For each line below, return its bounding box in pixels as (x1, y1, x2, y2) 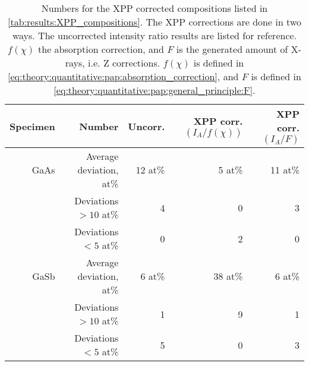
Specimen (10, 119, 55, 133)
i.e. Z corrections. (88, 56, 160, 70)
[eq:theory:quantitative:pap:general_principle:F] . (53, 83, 256, 97)
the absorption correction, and (38, 42, 164, 56)
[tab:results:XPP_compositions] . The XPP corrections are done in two (8, 15, 301, 29)
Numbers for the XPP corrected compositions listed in (41, 1, 268, 15)
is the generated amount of (176, 42, 288, 56)
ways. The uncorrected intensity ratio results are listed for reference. (12, 29, 297, 42)
